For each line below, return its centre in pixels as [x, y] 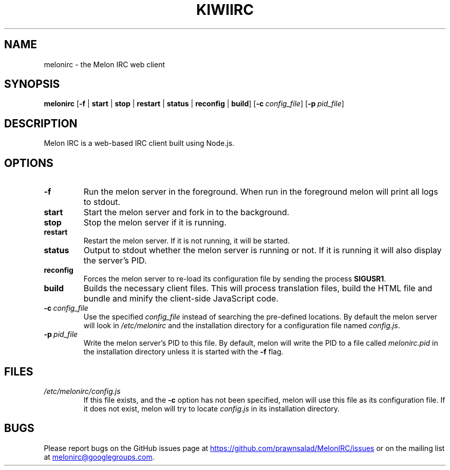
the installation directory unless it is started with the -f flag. [183, 352]
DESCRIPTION [41, 123]
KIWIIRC [225, 10]
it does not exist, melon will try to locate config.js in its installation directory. [212, 408]
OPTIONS [29, 163]
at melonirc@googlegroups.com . [99, 457]
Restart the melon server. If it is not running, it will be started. [186, 241]
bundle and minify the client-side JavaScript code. [181, 299]
